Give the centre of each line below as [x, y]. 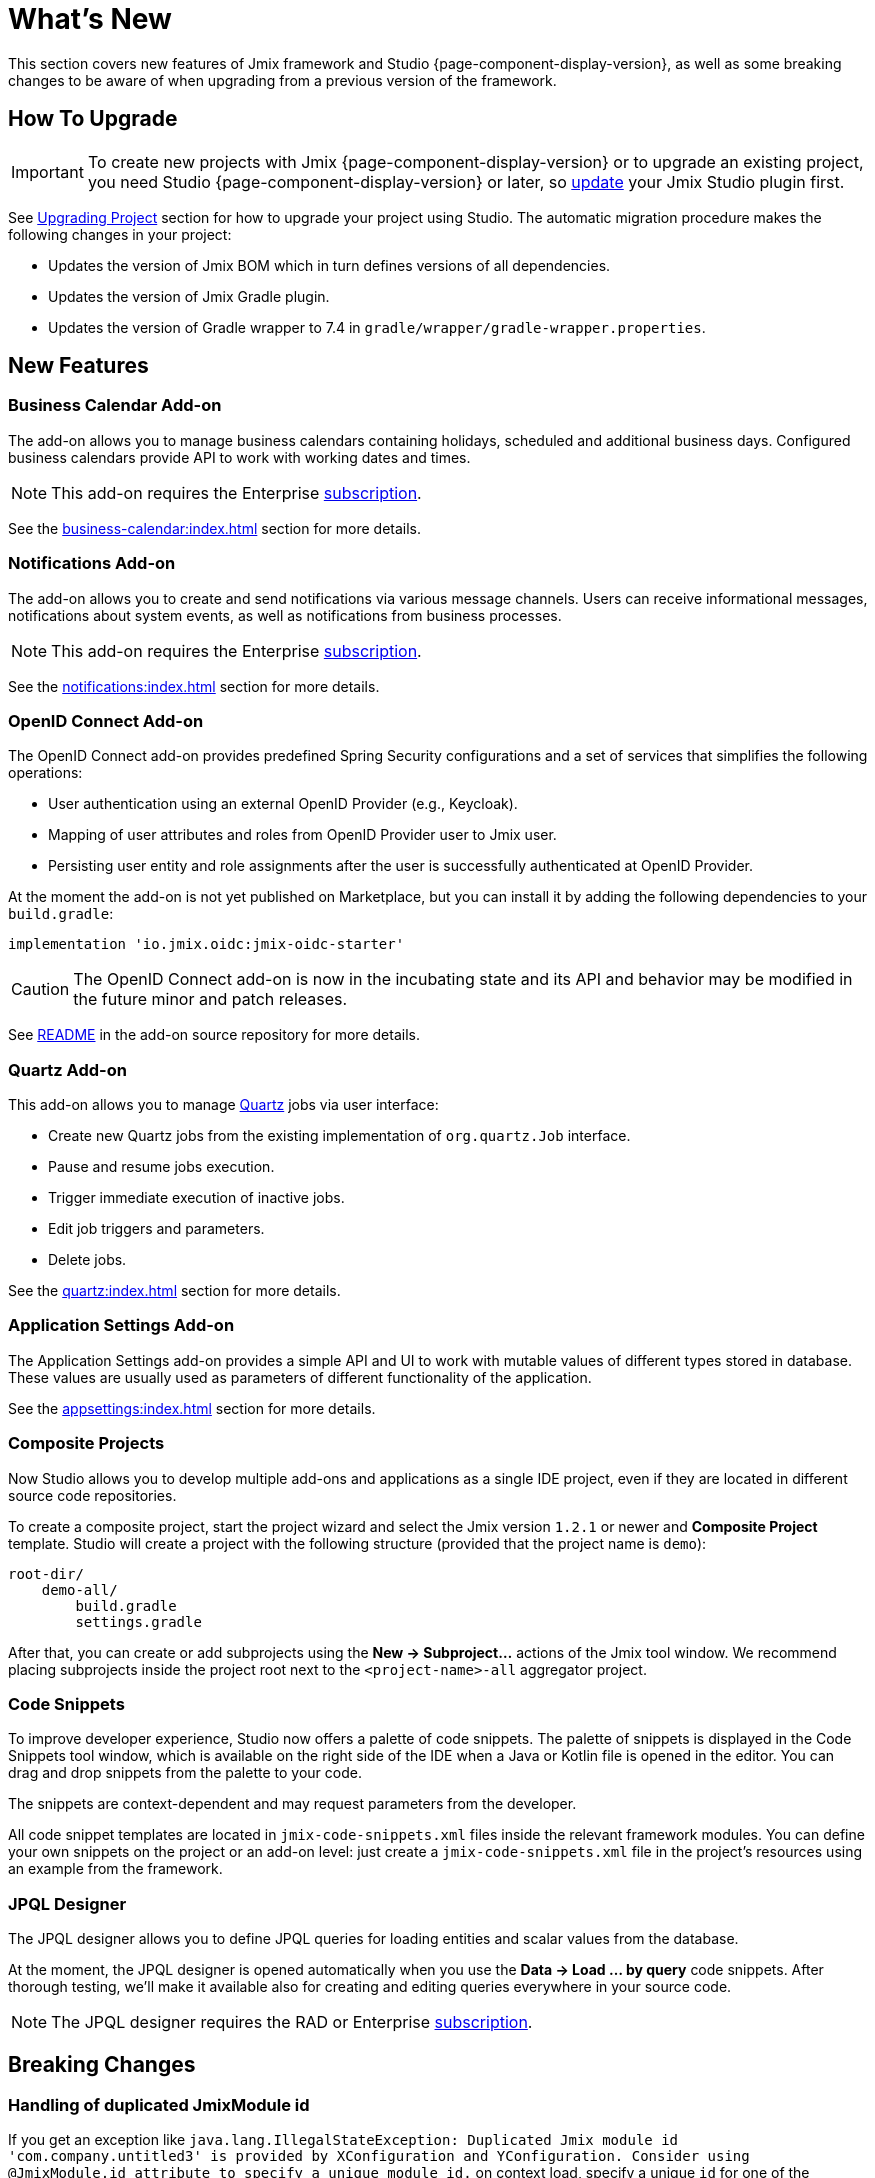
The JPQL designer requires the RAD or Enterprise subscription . [292, 2022]
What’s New [90, 19]
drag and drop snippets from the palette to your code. [185, 1773]
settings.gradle [138, 1621]
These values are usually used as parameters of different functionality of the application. [300, 1377]
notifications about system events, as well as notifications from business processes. [285, 615]
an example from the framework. [115, 1869]
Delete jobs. [87, 1260]
